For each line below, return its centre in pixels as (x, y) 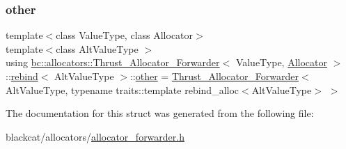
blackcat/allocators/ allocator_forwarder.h (95, 136)
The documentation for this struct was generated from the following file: (160, 113)
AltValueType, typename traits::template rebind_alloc (123, 89)
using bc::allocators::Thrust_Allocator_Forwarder (113, 62)
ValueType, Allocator (281, 62)
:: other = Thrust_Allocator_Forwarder (214, 76)
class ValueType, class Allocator (125, 35)
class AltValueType (97, 48)
